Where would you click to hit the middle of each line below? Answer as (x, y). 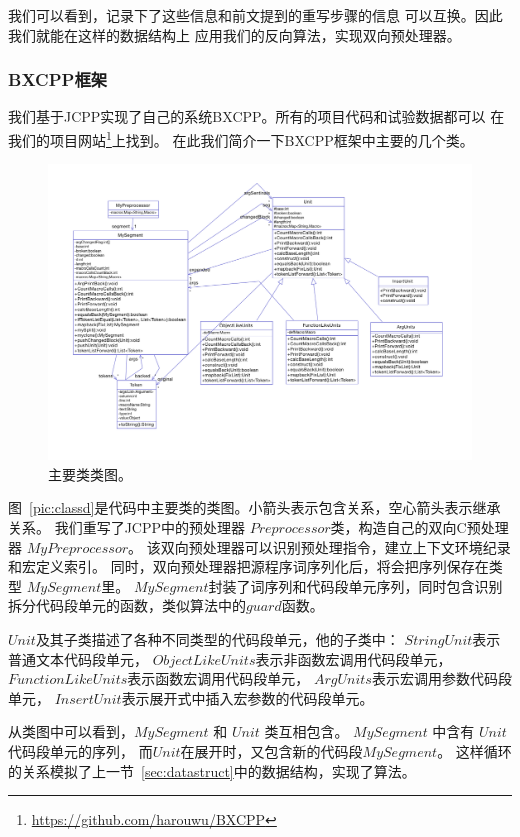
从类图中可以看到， (71, 731)
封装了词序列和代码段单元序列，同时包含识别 (355, 585)
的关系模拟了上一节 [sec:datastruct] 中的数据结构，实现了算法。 (212, 770)
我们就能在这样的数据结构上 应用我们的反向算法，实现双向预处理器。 (234, 34)
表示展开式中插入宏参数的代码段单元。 (247, 697)
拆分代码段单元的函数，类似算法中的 (127, 605)
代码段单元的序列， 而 (80, 751)
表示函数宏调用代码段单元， (218, 678)
